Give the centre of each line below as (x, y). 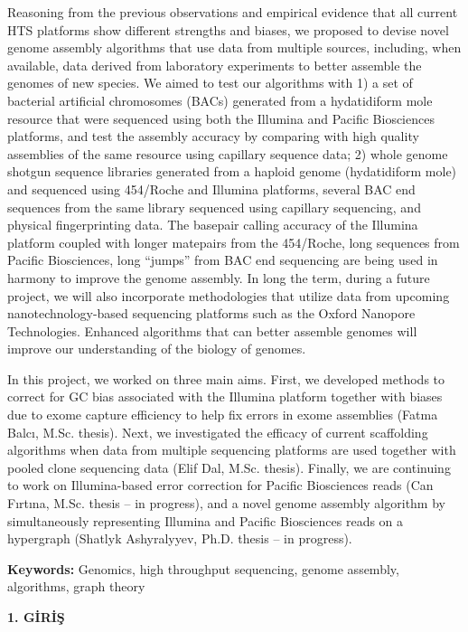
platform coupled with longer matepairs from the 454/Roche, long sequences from (234, 242)
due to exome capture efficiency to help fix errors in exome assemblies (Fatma (223, 415)
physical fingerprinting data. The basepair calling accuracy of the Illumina (213, 225)
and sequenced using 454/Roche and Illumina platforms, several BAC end (211, 189)
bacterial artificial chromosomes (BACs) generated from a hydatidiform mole (220, 100)
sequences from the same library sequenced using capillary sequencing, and (214, 207)
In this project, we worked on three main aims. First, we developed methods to (226, 378)
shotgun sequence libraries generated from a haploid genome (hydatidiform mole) (232, 171)
